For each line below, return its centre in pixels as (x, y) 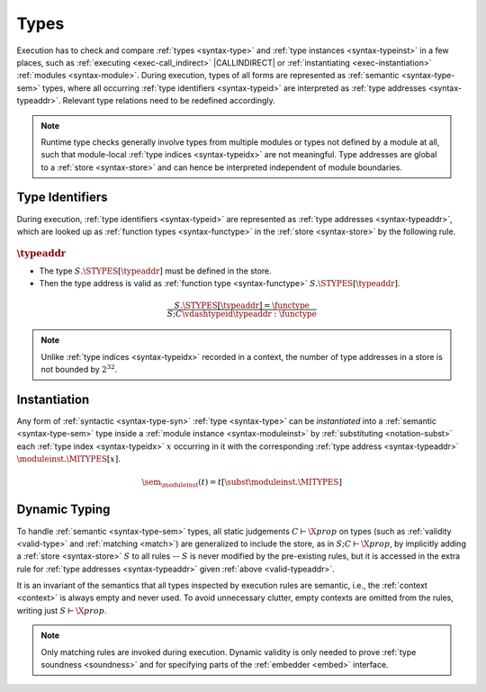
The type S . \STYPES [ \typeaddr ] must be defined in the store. (155, 271)
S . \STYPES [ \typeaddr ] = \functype (242, 306)
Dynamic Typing (63, 510)
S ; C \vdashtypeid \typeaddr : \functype (242, 314)
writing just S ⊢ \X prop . (62, 610)
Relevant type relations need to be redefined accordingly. (169, 101)
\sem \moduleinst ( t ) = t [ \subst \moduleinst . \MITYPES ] (242, 483)
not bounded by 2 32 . (79, 368)
